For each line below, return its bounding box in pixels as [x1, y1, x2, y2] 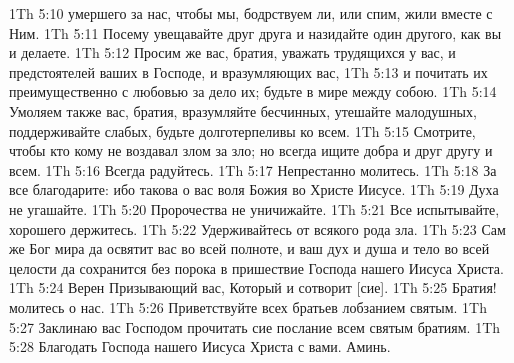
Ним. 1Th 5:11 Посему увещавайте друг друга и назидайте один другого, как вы [9, 22, 502, 43]
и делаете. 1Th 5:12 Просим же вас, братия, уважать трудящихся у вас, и [9, 42, 456, 63]
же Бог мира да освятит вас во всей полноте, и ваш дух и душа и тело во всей [9, 238, 490, 259]
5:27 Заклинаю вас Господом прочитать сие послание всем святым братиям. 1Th [9, 316, 501, 337]
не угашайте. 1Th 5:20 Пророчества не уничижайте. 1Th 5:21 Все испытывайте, [9, 198, 500, 219]
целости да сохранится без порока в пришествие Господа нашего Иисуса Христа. [9, 257, 504, 278]
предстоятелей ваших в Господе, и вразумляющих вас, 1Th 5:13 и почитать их [9, 61, 488, 82]
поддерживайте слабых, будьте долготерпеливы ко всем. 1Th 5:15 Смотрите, [9, 120, 476, 141]
